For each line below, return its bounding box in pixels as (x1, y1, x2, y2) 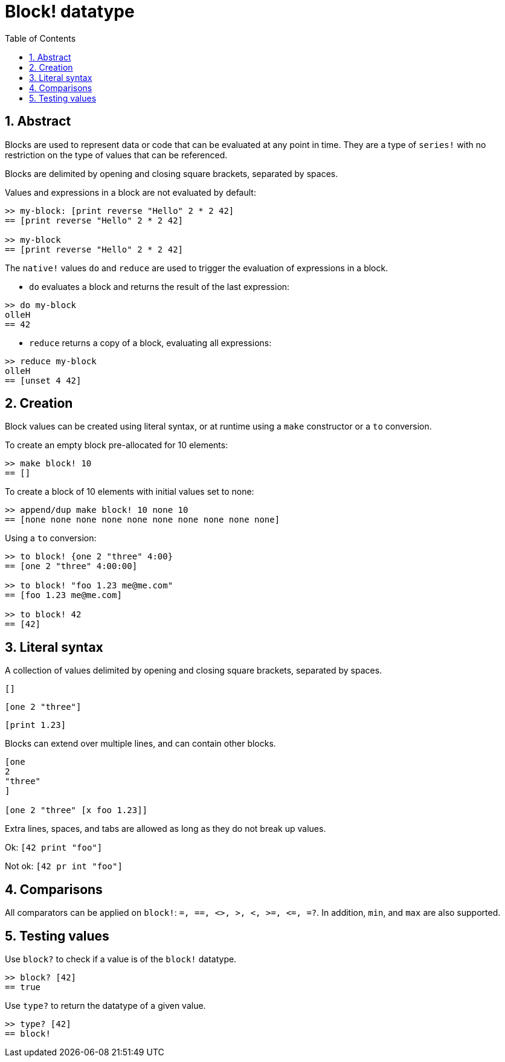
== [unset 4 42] (5, 375, 82, 385)
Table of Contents (5, 33, 76, 43)
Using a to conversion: (5, 533, 97, 544)
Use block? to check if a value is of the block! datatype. (5, 953, 237, 964)
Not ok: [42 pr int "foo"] (5, 861, 123, 872)
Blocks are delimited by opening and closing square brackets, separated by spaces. (5, 168, 338, 179)
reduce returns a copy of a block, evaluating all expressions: (29, 337, 272, 348)
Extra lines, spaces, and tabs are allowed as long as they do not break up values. (5, 823, 326, 834)
